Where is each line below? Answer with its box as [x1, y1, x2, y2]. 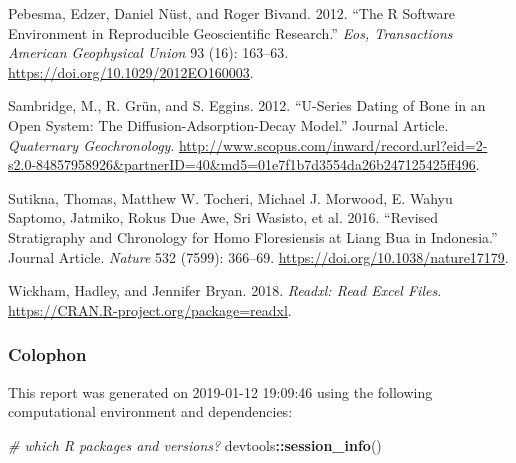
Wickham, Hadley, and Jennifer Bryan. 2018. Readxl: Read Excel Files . [8, 280, 442, 301]
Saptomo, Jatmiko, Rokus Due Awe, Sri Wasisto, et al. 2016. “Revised [8, 207, 439, 228]
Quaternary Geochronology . [8, 134, 175, 155]
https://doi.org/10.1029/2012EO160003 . [8, 61, 254, 82]
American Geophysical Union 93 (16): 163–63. [8, 42, 289, 63]
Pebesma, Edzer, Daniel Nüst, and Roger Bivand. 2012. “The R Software [8, 3, 456, 23]
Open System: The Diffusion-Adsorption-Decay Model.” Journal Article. [8, 114, 449, 135]
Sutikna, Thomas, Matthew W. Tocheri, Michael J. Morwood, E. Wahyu [8, 187, 453, 208]
